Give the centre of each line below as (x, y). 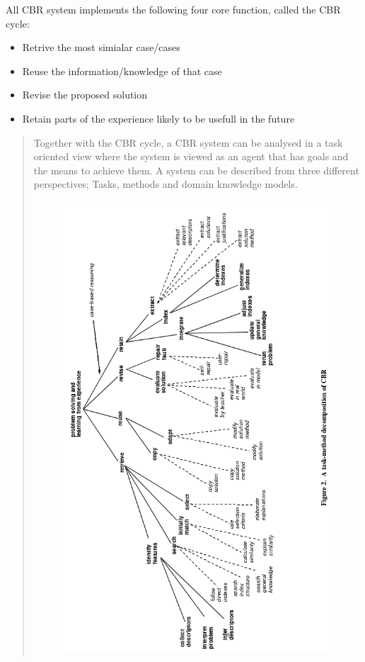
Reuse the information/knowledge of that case (122, 71)
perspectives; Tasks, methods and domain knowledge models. (166, 184)
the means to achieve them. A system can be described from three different (196, 170)
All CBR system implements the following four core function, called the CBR (173, 9)
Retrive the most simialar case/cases (101, 47)
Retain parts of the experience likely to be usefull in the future (158, 118)
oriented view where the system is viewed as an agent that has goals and (191, 156)
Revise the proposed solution (85, 95)
